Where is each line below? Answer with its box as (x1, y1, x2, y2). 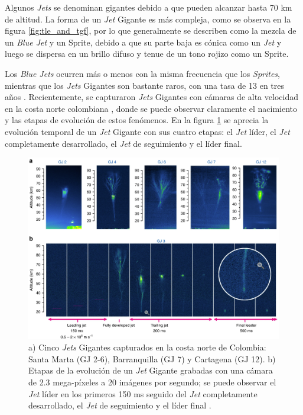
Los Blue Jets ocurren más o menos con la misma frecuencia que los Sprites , (5, 67, 280, 79)
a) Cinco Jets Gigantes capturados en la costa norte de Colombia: (28, 341, 266, 353)
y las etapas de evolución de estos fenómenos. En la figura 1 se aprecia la (5, 114, 269, 126)
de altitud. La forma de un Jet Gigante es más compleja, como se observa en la (5, 12, 291, 25)
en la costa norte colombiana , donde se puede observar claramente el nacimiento (5, 102, 298, 114)
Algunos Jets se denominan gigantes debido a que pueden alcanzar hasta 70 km (5, 1, 292, 13)
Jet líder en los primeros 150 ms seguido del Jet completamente (28, 387, 258, 400)
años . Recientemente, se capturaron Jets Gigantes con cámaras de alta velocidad (5, 91, 298, 103)
